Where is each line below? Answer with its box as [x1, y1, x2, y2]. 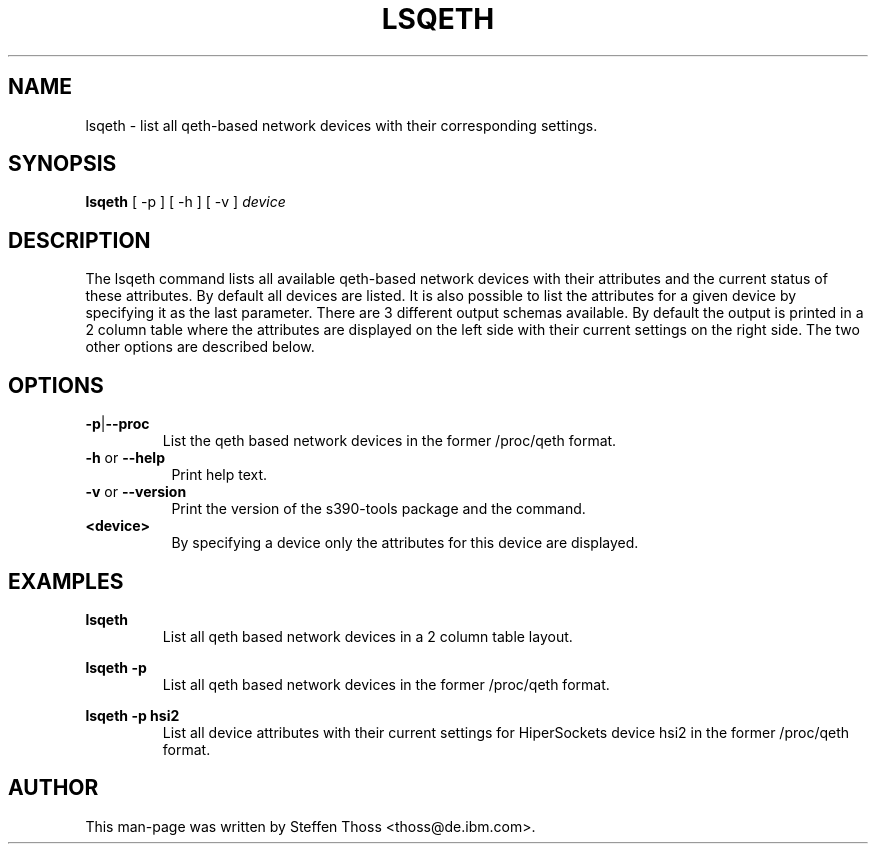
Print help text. [171, 466, 268, 484]
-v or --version [85, 483, 187, 501]
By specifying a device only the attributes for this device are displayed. [171, 534, 639, 552]
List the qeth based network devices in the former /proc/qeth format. [162, 432, 617, 450]
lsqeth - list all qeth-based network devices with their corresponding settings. [85, 116, 598, 134]
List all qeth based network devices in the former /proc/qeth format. [162, 675, 610, 693]
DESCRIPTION [8, 227, 151, 253]
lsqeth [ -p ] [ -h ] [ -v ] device [85, 193, 286, 211]
